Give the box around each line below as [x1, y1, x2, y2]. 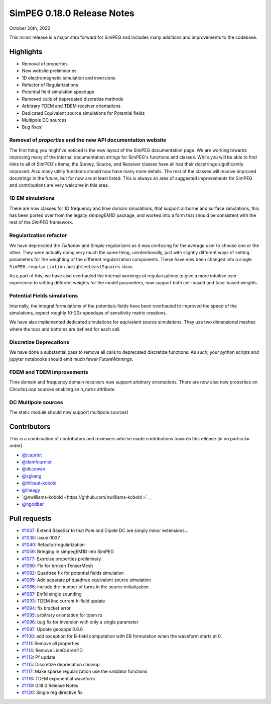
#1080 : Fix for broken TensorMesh [22, 563, 93, 569]
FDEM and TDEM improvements [9, 369, 88, 376]
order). [9, 443, 24, 449]
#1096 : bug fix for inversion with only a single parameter [22, 619, 139, 625]
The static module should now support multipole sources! [9, 409, 128, 415]
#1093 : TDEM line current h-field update [22, 598, 105, 604]
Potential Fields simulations [9, 292, 78, 299]
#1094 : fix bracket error [22, 605, 71, 611]
